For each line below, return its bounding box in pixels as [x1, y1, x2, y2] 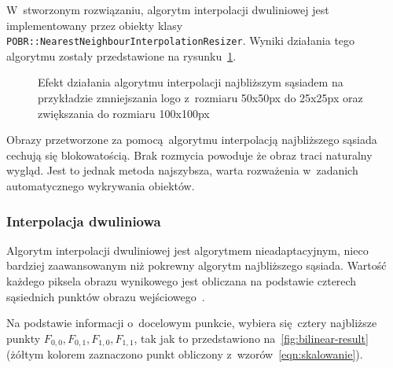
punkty [6, 329, 41, 346]
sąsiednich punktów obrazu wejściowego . [6, 288, 205, 304]
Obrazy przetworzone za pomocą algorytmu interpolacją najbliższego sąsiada [6, 131, 377, 148]
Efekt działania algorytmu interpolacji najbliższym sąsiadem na [38, 74, 343, 90]
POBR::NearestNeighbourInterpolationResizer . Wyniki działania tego [6, 32, 355, 49]
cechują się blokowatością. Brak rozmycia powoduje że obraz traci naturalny [6, 146, 373, 163]
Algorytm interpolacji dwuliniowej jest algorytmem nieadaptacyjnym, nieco [6, 241, 369, 258]
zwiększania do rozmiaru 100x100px [38, 105, 210, 121]
